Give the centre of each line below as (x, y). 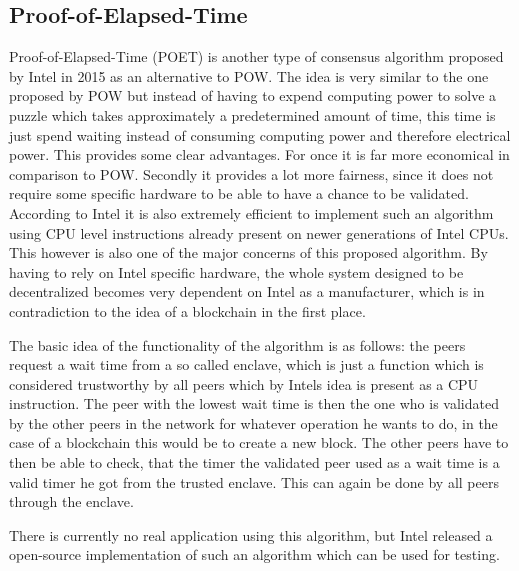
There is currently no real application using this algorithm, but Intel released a (251, 534)
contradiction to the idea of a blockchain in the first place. (187, 310)
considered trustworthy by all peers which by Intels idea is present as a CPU (244, 383)
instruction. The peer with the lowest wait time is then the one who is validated (254, 403)
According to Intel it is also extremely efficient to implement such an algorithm (251, 212)
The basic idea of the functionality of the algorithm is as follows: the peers (237, 344)
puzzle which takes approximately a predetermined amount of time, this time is (252, 114)
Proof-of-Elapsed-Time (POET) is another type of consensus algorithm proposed (256, 56)
